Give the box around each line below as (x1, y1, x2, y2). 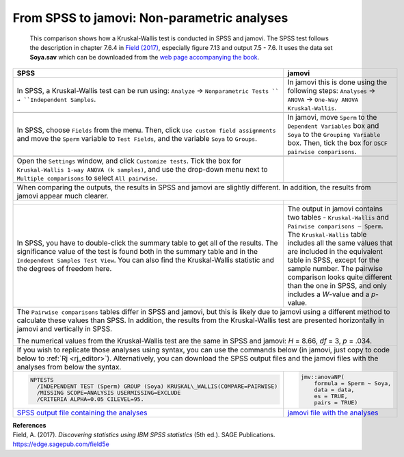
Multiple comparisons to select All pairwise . (16, 173, 158, 183)
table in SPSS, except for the (287, 255, 379, 265)
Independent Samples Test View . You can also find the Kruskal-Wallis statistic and (16, 255, 275, 265)
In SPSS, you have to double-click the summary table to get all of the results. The (16, 238, 278, 248)
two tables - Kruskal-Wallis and (287, 212, 389, 222)
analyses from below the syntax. (16, 362, 122, 371)
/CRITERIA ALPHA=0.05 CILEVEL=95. (36, 395, 144, 403)
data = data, (314, 386, 355, 393)
